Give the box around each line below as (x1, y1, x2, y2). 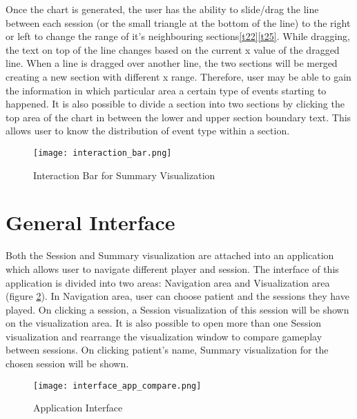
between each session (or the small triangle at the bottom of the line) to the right (6, 15, 351, 30)
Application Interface (33, 400, 123, 415)
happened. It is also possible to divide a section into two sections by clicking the (6, 96, 345, 111)
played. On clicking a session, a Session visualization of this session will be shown (6, 302, 349, 316)
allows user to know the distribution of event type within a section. (6, 123, 290, 138)
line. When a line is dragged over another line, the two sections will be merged (6, 56, 338, 70)
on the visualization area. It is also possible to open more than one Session (6, 316, 322, 330)
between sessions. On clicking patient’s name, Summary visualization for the (6, 343, 329, 357)
